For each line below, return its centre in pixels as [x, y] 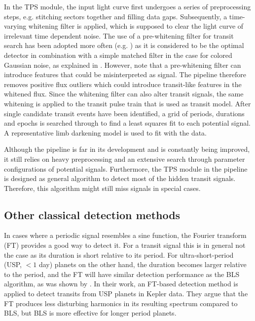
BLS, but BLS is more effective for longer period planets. [90, 313]
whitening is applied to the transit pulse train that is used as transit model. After [127, 103]
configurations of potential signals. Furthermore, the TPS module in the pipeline [126, 168]
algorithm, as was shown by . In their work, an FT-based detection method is [121, 284]
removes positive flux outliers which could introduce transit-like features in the [123, 84]
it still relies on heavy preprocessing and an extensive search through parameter [125, 159]
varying [15, 26]
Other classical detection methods [92, 214]
